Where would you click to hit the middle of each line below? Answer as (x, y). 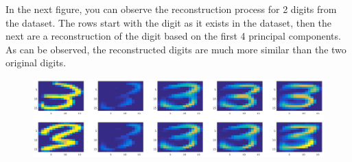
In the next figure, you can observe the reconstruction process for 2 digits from (171, 9)
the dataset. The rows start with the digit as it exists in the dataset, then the (169, 22)
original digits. (36, 63)
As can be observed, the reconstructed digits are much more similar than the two (176, 49)
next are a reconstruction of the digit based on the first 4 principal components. (173, 36)
